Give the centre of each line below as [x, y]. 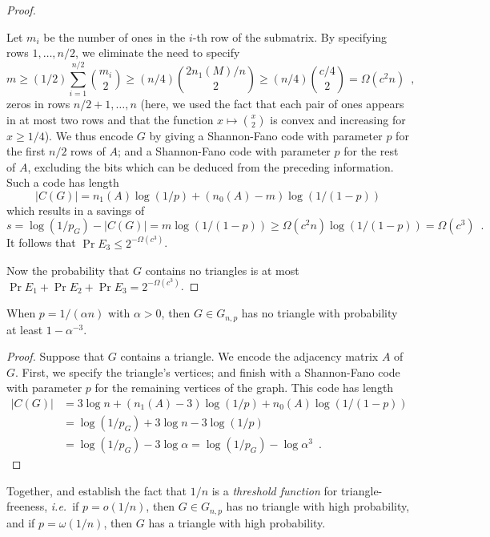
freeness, [27, 506]
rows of [88, 151]
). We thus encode [89, 135]
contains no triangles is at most [222, 270]
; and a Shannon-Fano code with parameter [224, 151]
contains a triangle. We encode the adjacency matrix [249, 356]
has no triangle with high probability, [318, 506]
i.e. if [65, 506]
